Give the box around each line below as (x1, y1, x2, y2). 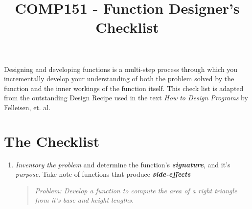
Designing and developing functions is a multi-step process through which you (4, 64, 238, 74)
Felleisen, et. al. (4, 102, 51, 112)
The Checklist (4, 131, 100, 151)
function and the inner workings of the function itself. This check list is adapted (4, 83, 244, 93)
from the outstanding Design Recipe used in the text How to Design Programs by (4, 93, 248, 103)
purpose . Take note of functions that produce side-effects (15, 169, 191, 179)
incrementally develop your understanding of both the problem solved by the (4, 73, 234, 84)
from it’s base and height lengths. (35, 195, 134, 205)
